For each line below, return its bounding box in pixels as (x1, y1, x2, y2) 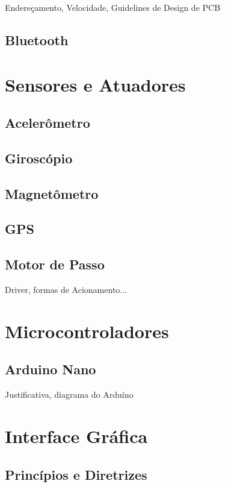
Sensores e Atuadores (5, 72, 186, 96)
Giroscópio (5, 148, 73, 167)
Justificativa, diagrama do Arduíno (5, 388, 134, 401)
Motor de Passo (5, 255, 105, 274)
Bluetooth (5, 30, 69, 49)
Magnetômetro (5, 184, 99, 203)
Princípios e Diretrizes (5, 465, 147, 483)
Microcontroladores (5, 318, 169, 343)
